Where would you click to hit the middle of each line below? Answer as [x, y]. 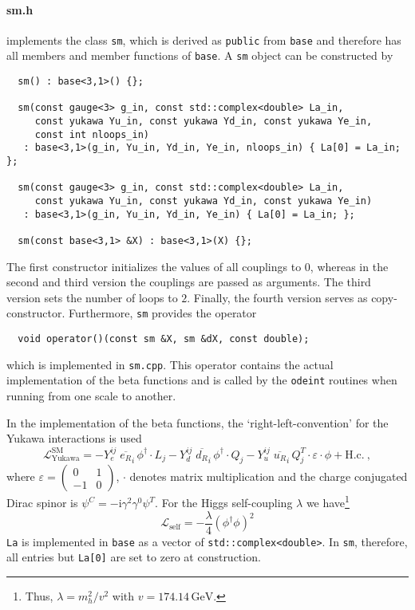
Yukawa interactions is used [74, 438]
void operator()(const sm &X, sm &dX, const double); [164, 339]
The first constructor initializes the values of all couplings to [154, 266]
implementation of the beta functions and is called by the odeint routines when [202, 380]
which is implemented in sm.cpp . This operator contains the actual [170, 364]
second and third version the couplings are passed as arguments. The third [189, 282]
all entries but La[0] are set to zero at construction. [134, 557]
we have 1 [328, 502]
